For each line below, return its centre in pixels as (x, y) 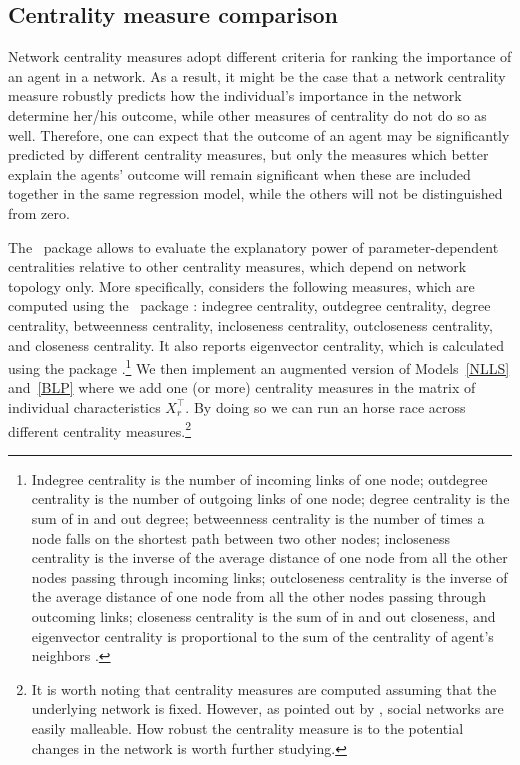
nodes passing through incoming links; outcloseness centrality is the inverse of (269, 576)
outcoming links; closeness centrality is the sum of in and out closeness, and (263, 615)
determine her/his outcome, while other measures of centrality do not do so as (247, 114)
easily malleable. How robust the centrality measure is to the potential (247, 727)
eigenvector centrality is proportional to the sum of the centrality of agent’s (262, 635)
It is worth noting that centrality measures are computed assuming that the (264, 688)
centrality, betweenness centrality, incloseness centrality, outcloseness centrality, (250, 324)
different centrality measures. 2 (100, 429)
